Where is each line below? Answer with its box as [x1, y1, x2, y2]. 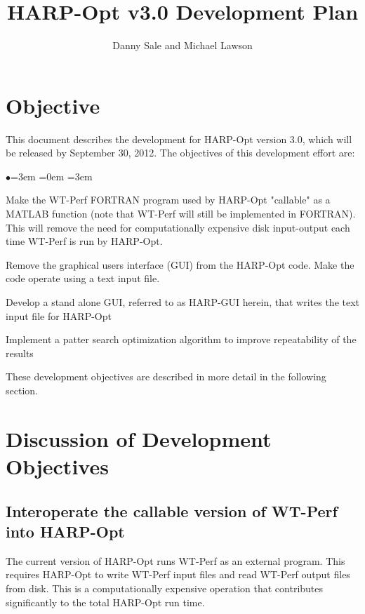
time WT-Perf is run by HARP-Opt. [6, 234, 163, 248]
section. [6, 382, 38, 397]
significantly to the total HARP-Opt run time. [6, 594, 205, 609]
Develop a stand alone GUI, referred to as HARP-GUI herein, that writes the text [6, 295, 360, 309]
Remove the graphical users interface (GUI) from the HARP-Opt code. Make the [6, 257, 354, 272]
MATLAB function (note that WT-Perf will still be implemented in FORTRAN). [6, 206, 356, 221]
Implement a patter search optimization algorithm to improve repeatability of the [6, 332, 357, 347]
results [6, 345, 34, 360]
